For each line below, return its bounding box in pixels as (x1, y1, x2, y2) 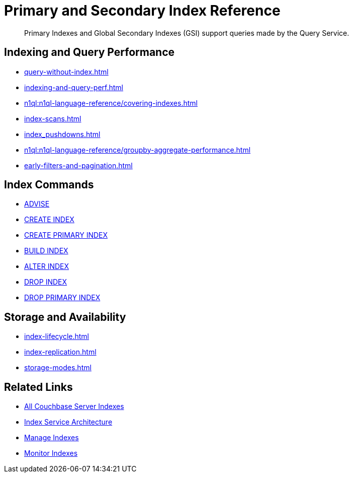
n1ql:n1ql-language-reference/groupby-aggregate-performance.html (24, 145, 251, 154)
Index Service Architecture (24, 418, 113, 427)
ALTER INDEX (24, 262, 69, 271)
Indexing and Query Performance (4, 46, 175, 59)
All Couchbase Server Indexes (24, 402, 124, 411)
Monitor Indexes (24, 449, 78, 458)
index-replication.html (24, 348, 97, 357)
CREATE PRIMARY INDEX (24, 231, 108, 240)
